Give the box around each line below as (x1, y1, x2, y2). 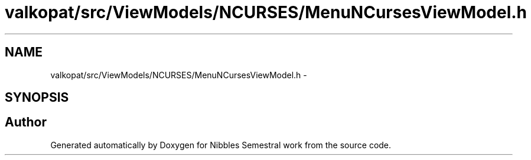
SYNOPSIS (5, 90, 69, 105)
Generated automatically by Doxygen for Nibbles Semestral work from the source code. (50, 139, 392, 150)
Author (5, 115, 47, 130)
